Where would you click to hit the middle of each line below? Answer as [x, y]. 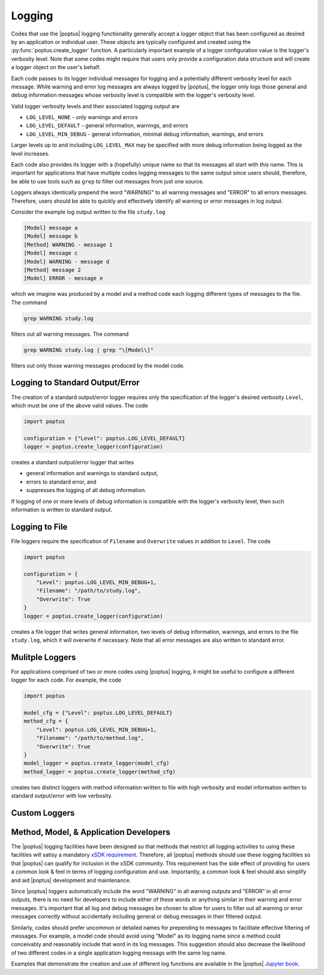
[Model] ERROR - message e [63, 278]
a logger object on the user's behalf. [56, 67]
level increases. [31, 153]
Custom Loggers [43, 813]
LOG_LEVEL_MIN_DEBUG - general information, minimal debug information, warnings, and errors [145, 134]
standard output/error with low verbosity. [62, 796]
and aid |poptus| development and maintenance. [71, 880]
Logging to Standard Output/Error [76, 383]
